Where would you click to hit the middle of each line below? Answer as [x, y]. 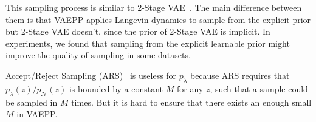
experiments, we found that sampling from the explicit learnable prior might [148, 43]
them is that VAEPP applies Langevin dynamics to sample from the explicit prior [158, 19]
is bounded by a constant [116, 88]
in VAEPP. [37, 114]
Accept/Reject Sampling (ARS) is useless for [91, 75]
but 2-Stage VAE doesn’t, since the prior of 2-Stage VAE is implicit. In [138, 31]
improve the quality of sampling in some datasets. [98, 55]
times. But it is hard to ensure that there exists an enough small [191, 102]
